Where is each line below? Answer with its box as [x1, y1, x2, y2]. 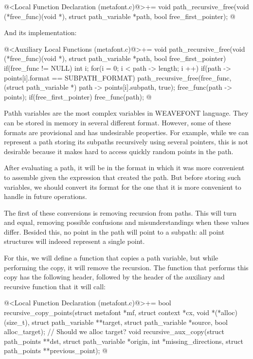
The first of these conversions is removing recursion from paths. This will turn [4, 207, 237, 218]
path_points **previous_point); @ [4, 345, 108, 356]
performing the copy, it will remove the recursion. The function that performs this [4, 262, 249, 272]
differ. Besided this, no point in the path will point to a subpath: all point [4, 226, 225, 237]
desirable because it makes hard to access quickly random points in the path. [4, 146, 234, 156]
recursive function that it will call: [4, 281, 106, 291]
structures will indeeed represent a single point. [4, 236, 145, 246]
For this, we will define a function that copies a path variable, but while [4, 253, 218, 263]
